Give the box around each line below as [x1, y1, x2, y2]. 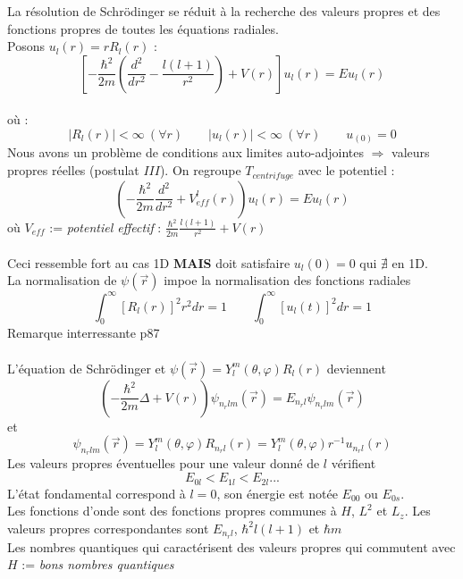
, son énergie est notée [216, 483, 338, 502]
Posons [7, 37, 45, 55]
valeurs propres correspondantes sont [7, 518, 209, 537]
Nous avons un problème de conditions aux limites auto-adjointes [7, 143, 365, 162]
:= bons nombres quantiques [21, 555, 174, 574]
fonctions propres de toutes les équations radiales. [7, 19, 279, 38]
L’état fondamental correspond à [7, 483, 186, 502]
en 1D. [391, 253, 428, 272]
